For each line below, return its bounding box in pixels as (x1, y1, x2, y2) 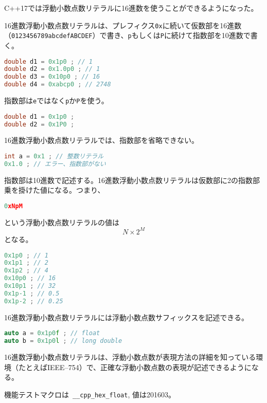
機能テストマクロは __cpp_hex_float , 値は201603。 (4, 389, 175, 399)
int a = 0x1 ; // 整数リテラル (4, 153, 104, 160)
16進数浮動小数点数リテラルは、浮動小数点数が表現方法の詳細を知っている (4, 351, 256, 362)
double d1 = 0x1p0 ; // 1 (4, 58, 93, 65)
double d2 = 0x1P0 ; (4, 120, 75, 128)
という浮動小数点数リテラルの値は (4, 216, 119, 227)
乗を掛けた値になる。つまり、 (4, 185, 105, 195)
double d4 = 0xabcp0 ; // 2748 (4, 81, 111, 88)
